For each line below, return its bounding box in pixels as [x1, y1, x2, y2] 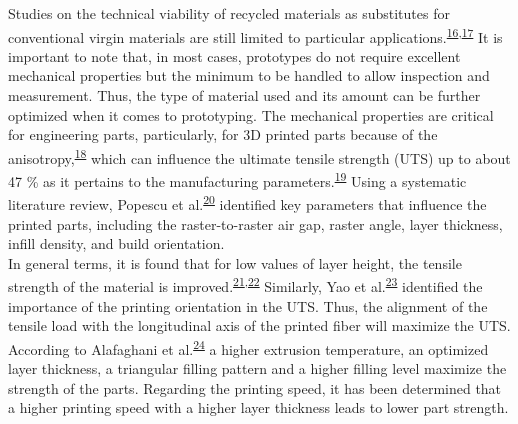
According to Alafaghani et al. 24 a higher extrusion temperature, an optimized [8, 335, 489, 359]
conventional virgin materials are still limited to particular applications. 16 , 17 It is [8, 23, 503, 47]
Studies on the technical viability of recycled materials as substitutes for [8, 3, 450, 23]
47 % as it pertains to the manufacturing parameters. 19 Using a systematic [8, 168, 467, 191]
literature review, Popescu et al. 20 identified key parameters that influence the [8, 191, 487, 214]
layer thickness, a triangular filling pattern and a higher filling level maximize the [8, 358, 507, 379]
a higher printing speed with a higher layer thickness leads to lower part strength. [8, 397, 509, 418]
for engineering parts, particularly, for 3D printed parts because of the [8, 124, 438, 145]
